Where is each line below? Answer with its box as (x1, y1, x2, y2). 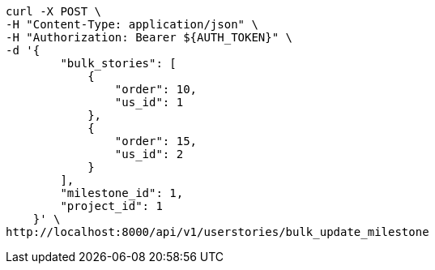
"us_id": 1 (114, 96, 184, 109)
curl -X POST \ (6, 5, 102, 18)
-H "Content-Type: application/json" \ (6, 18, 258, 31)
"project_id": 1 (60, 199, 163, 212)
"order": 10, (114, 83, 198, 96)
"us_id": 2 (114, 148, 184, 161)
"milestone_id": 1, (60, 186, 184, 199)
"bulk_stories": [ (60, 57, 177, 70)
